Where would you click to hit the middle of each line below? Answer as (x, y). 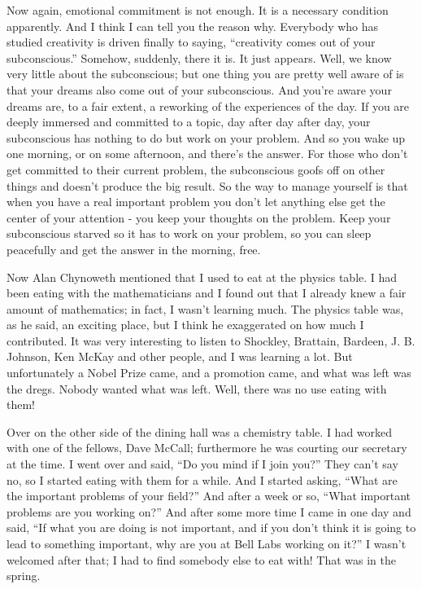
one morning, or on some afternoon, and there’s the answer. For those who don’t (207, 154)
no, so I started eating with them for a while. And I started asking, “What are (202, 479)
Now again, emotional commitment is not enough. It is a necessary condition (198, 10)
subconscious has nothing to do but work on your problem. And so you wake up (206, 137)
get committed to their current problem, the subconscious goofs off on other (196, 169)
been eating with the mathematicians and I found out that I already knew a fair (207, 293)
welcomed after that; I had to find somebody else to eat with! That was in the (201, 559)
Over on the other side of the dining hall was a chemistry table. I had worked (200, 431)
